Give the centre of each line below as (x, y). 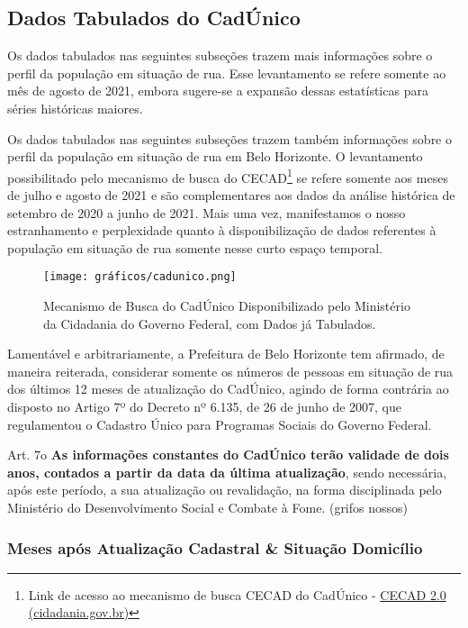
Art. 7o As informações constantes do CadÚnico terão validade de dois (228, 455)
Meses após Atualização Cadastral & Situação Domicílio (215, 547)
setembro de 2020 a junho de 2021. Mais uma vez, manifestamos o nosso (207, 212)
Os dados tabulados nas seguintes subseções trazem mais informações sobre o (220, 55)
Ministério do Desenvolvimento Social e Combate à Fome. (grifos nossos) (208, 507)
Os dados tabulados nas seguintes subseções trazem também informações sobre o (230, 138)
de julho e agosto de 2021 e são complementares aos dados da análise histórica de (231, 195)
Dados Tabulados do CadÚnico (154, 18)
